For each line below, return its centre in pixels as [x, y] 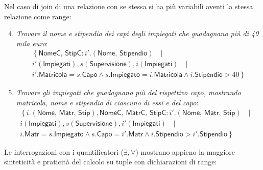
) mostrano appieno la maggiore [185, 151]
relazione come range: [38, 16]
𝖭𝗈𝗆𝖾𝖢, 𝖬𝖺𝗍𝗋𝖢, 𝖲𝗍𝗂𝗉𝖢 [133, 113]
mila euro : [32, 43]
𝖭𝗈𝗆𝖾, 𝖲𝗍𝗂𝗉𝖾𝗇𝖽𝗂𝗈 [123, 54]
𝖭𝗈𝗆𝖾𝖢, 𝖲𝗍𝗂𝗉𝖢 [60, 54]
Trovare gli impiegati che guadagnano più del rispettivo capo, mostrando [128, 92]
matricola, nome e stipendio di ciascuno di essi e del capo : [107, 103]
